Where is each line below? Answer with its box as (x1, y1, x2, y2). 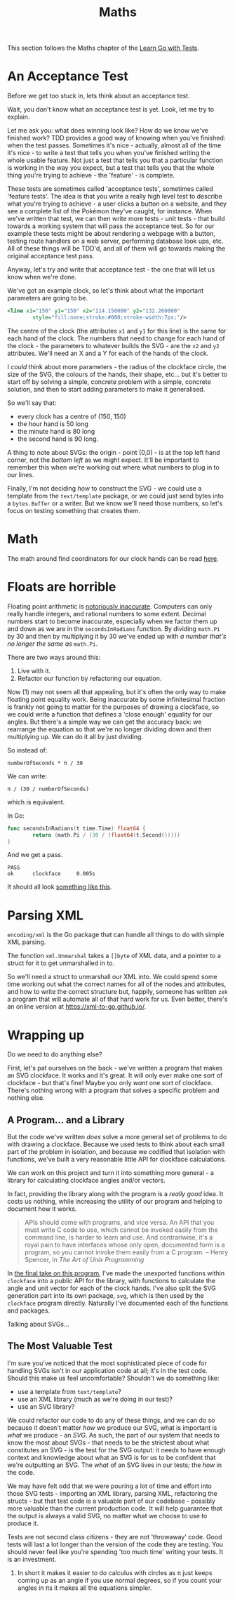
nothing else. (7, 1094, 45, 1102)
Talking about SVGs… (7, 1320, 69, 1329)
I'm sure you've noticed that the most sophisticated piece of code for (7, 1359, 207, 1367)
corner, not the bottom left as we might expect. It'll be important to (7, 456, 199, 464)
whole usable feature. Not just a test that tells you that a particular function (7, 156, 223, 165)
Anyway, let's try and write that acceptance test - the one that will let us (7, 265, 215, 274)
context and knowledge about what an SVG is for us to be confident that (7, 1453, 216, 1461)
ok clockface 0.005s (7, 870, 96, 877)
